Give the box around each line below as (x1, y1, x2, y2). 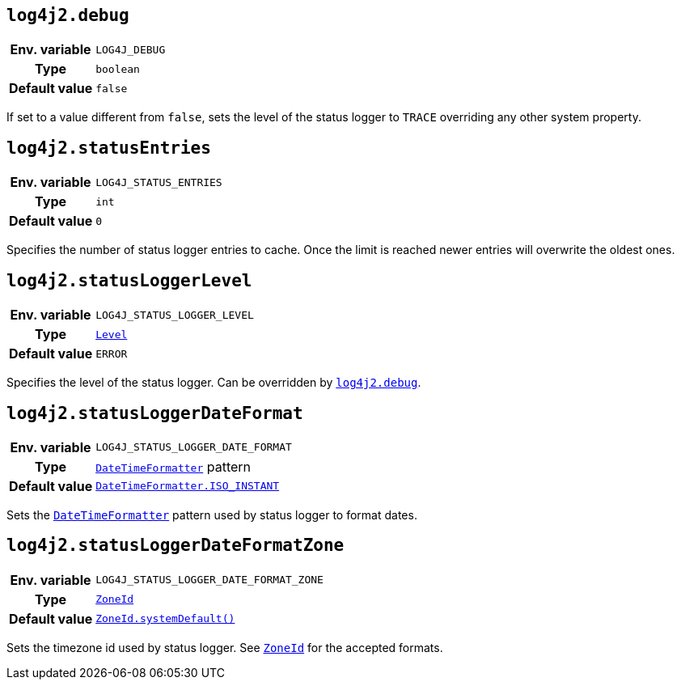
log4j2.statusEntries (6, 138, 211, 158)
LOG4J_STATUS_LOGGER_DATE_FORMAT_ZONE (95, 574, 324, 586)
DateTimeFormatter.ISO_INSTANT (95, 480, 280, 493)
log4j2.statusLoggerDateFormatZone (6, 536, 345, 556)
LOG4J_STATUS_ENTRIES (95, 176, 222, 188)
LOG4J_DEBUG (95, 43, 166, 56)
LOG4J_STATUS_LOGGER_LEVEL (95, 308, 254, 321)
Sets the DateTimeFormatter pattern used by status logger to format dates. (6, 507, 417, 522)
